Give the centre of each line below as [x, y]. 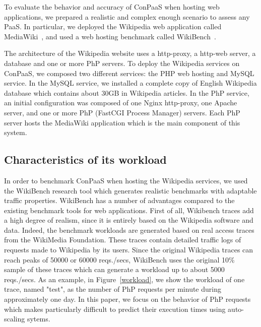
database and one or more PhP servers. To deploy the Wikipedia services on [122, 63]
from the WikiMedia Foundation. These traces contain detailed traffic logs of [123, 240]
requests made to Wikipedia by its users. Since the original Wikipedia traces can [129, 250]
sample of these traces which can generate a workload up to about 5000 [114, 269]
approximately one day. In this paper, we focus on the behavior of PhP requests [127, 299]
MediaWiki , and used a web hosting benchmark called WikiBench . [110, 36]
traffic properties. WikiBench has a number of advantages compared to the [119, 200]
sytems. [39, 319]
